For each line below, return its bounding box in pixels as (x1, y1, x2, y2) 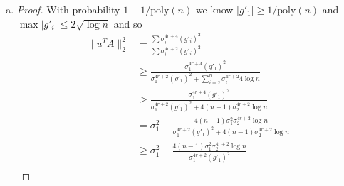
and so (113, 16, 142, 31)
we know (195, 2, 234, 16)
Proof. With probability (16, 2, 120, 16)
